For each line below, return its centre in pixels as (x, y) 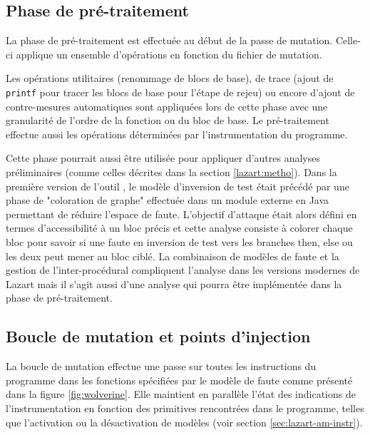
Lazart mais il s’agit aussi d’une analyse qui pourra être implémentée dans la (174, 283)
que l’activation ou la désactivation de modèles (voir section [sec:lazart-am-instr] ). (184, 422)
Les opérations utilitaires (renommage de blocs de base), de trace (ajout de (170, 78)
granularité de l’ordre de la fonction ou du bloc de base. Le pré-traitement (168, 120)
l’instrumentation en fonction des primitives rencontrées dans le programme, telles (185, 408)
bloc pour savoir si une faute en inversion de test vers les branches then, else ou (179, 241)
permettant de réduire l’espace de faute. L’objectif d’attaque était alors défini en (181, 214)
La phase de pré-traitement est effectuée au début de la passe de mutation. (169, 40)
